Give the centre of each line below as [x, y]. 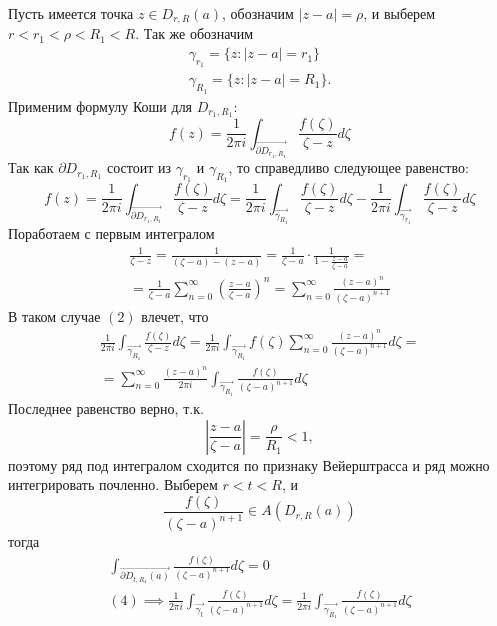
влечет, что [175, 315]
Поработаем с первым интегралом [111, 233]
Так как [31, 167]
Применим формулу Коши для [100, 105]
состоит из [138, 167]
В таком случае [54, 315]
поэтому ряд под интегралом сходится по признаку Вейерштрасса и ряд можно [249, 464]
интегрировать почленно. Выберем [113, 484]
